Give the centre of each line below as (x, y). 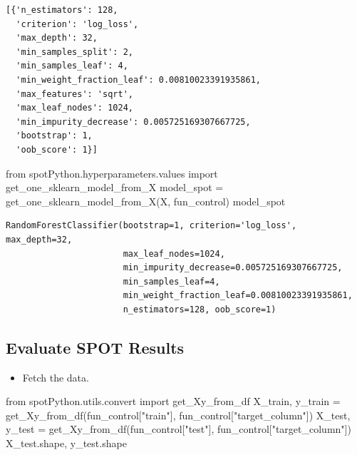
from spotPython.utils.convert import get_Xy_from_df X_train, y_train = (173, 401)
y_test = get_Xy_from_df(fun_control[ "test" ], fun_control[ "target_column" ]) (178, 429)
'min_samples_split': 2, (74, 52)
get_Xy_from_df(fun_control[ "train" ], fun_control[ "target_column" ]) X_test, (178, 415)
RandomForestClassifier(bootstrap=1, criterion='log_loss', (151, 226)
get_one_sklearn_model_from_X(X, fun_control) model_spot (146, 201)
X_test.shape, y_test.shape (66, 443)
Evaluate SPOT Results (95, 347)
